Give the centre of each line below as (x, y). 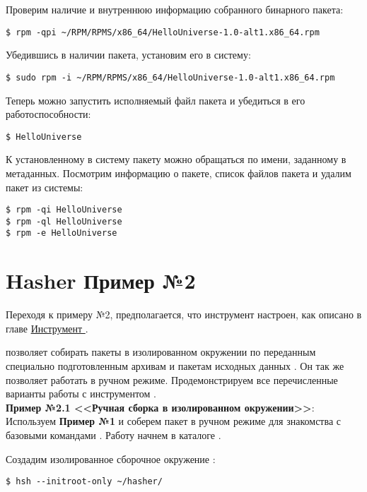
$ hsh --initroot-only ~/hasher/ (84, 482)
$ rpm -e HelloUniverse (62, 233)
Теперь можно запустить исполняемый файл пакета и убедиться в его (156, 100)
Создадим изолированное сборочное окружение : (111, 458)
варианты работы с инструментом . (81, 394)
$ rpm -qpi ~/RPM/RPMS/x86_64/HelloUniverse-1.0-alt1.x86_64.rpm (163, 32)
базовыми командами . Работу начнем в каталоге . (113, 434)
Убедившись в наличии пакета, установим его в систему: (128, 55)
